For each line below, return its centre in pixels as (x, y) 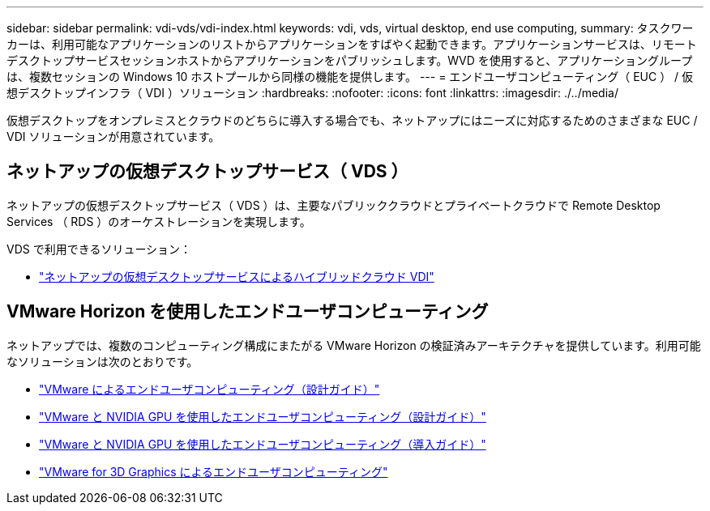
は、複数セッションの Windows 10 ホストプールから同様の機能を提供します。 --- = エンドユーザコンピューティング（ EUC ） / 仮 (350, 77)
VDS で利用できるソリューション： (99, 249)
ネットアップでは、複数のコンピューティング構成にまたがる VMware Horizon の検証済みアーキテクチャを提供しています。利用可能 (354, 345)
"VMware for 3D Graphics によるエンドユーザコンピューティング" (214, 471)
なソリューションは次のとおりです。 (103, 361)
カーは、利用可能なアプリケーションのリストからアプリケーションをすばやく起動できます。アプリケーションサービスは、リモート (352, 44)
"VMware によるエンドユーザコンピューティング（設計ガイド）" (210, 389)
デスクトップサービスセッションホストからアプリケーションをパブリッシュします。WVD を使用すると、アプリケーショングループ (350, 60)
